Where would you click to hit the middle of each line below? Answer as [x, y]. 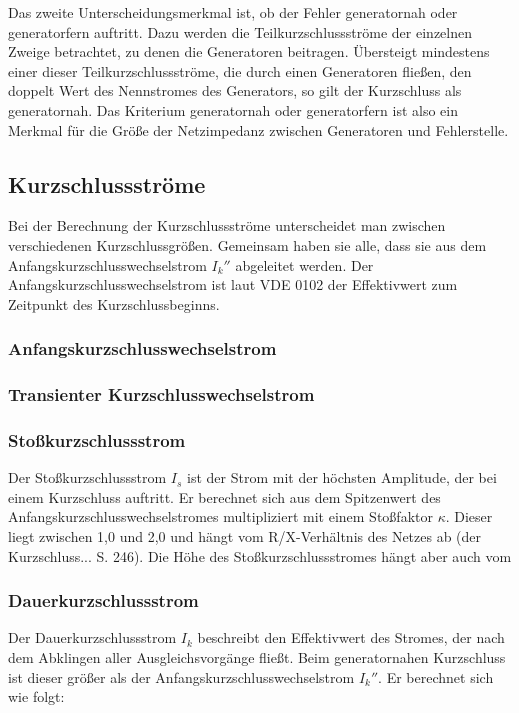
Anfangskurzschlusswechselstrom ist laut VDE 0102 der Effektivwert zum [233, 284]
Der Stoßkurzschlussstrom [87, 477]
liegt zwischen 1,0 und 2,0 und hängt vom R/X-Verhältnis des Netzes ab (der [245, 536]
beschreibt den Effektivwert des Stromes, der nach [351, 637]
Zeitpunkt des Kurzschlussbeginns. [114, 303]
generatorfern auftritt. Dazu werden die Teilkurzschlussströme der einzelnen [240, 31]
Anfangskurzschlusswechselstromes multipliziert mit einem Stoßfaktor [220, 516]
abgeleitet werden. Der [304, 264]
